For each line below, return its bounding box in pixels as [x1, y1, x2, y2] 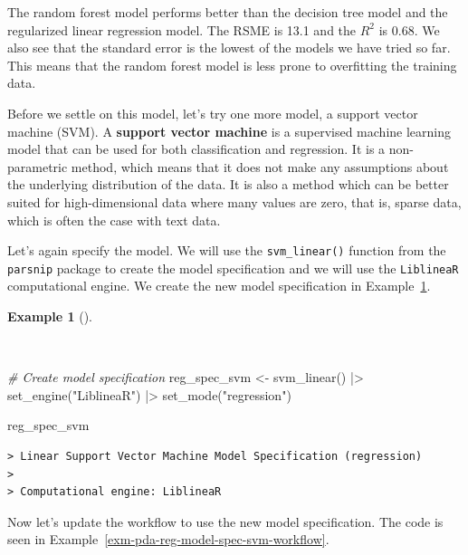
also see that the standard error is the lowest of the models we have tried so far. [7, 38, 451, 57]
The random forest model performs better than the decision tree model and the [7, 3, 448, 21]
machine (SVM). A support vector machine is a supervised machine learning [7, 121, 451, 140]
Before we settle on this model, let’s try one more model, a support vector [7, 103, 418, 122]
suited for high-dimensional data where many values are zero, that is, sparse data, [7, 192, 462, 211]
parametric [7, 157, 68, 176]
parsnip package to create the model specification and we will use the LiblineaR [7, 258, 459, 277]
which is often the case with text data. [7, 210, 221, 229]
